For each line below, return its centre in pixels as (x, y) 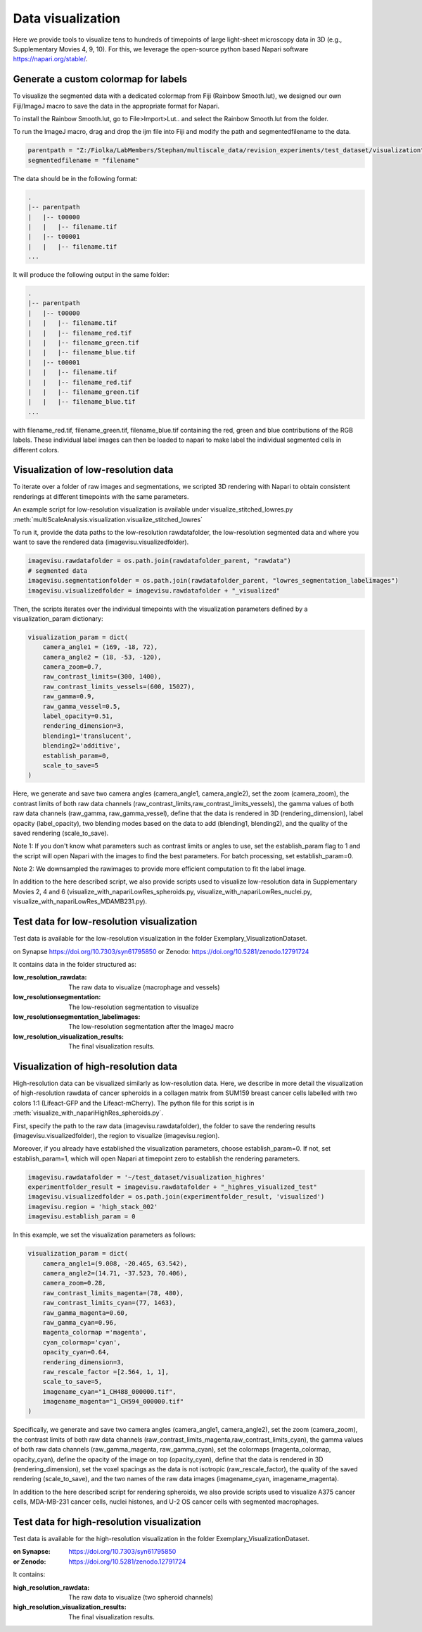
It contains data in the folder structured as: (75, 964)
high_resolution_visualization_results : (70, 1607)
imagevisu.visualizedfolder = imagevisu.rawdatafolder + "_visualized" (154, 591)
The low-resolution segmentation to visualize (134, 1007)
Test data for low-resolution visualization (105, 922)
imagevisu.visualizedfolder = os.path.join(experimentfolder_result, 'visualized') (176, 1197)
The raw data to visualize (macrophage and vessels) (145, 987)
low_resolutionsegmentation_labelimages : (77, 1016)
